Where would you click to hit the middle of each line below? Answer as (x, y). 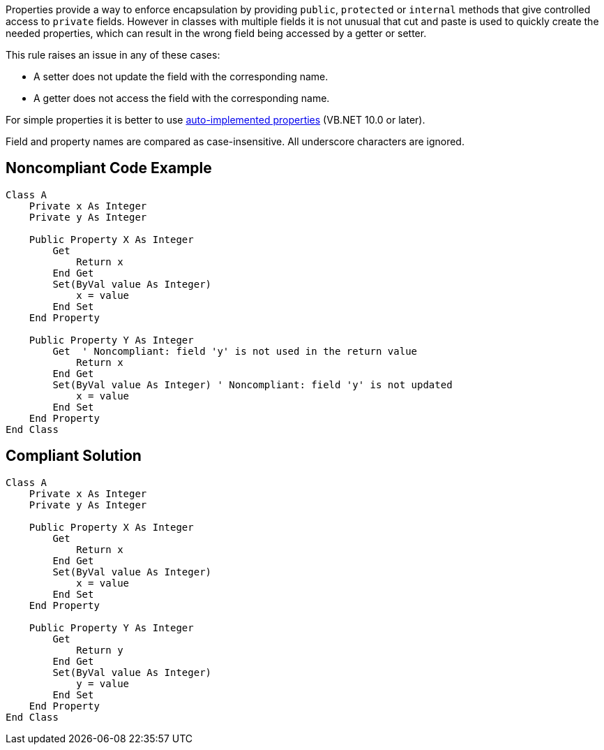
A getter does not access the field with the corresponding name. (182, 98)
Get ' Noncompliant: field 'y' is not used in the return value (235, 351)
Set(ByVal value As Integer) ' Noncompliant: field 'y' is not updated (252, 384)
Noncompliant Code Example (109, 168)
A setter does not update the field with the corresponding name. (181, 76)
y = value (103, 683)
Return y (100, 650)
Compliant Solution (74, 456)
